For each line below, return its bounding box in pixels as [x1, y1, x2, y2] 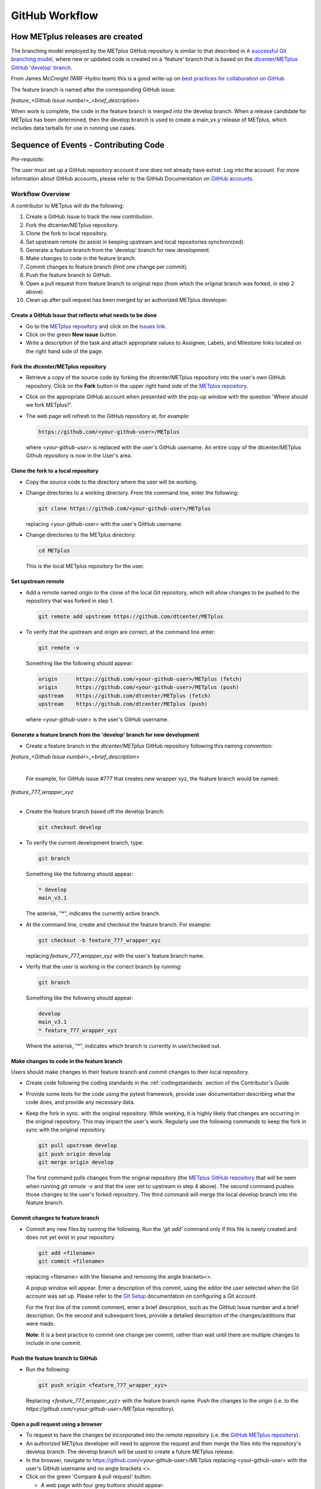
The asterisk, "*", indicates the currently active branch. [26, 910, 160, 917]
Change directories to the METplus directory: [26, 531, 136, 538]
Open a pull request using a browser [11, 1421, 102, 1428]
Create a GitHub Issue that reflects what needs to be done [11, 311, 157, 319]
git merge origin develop [38, 1159, 114, 1166]
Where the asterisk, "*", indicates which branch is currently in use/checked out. [26, 1042, 221, 1049]
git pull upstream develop [38, 1142, 117, 1149]
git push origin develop [38, 1150, 111, 1157]
